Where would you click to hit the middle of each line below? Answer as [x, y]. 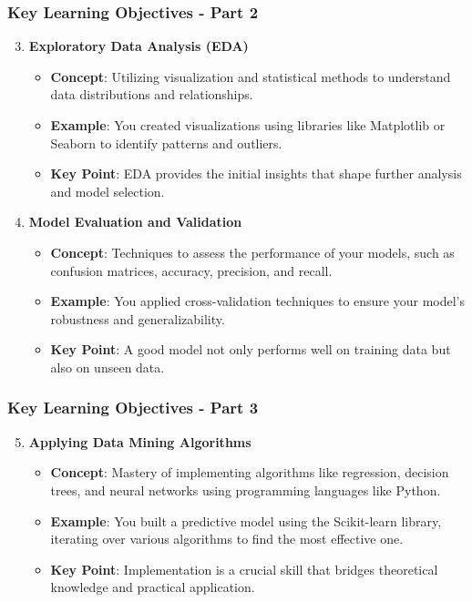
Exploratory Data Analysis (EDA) [139, 46]
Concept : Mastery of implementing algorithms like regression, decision [250, 472]
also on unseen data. [108, 367]
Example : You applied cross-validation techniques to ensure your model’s [258, 301]
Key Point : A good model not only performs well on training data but [251, 349]
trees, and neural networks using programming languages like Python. [246, 490]
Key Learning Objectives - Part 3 [133, 408]
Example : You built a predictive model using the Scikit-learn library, [246, 520]
